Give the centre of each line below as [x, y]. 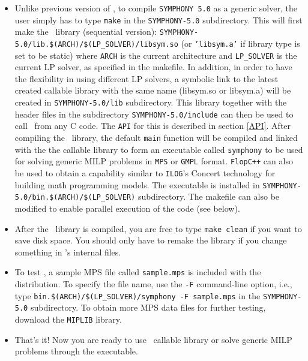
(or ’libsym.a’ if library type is [240, 43]
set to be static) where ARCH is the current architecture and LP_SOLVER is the [156, 55]
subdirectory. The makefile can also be [209, 196]
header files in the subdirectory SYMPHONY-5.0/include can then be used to [154, 114]
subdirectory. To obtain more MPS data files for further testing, [148, 307]
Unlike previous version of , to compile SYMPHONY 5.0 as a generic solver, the [156, 8]
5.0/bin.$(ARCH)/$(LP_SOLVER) [75, 198]
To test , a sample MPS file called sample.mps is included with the [138, 272]
